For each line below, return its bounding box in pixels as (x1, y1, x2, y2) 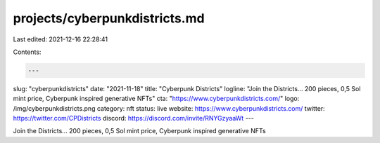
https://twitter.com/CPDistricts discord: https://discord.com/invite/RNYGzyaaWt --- (13, 114, 255, 123)
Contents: (13, 48, 42, 56)
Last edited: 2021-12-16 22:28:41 (13, 35, 108, 43)
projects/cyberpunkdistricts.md (13, 11, 205, 26)
